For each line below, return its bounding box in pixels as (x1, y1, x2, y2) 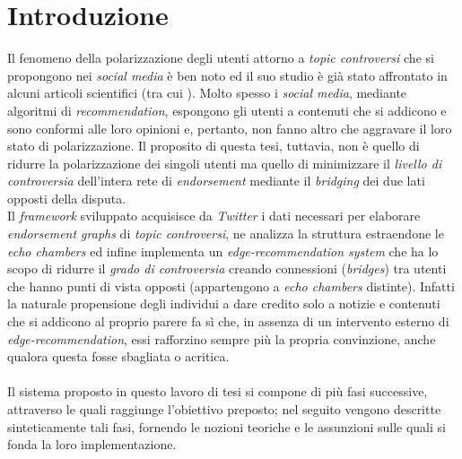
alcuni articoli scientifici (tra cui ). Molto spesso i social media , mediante (7, 83, 407, 102)
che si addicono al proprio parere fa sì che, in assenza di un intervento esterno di (7, 312, 449, 331)
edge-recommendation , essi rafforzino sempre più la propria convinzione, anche (7, 329, 436, 348)
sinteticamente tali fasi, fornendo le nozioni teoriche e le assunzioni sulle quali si (7, 417, 446, 436)
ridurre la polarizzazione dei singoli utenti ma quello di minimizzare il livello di (7, 153, 442, 172)
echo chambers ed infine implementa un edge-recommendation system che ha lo (7, 241, 439, 260)
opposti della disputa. (7, 188, 126, 207)
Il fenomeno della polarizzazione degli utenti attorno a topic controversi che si (7, 48, 434, 67)
